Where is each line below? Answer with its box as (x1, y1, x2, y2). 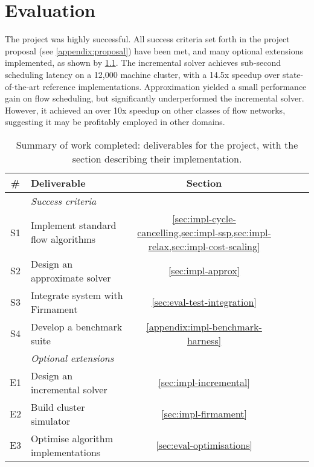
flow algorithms (30, 232, 96, 246)
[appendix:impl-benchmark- (146, 319, 262, 333)
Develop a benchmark (30, 319, 123, 333)
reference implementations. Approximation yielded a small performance (42, 80, 307, 92)
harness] (187, 333, 222, 347)
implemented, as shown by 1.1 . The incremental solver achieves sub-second (5, 56, 281, 69)
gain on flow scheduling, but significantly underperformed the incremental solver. (5, 92, 304, 105)
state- (282, 68, 304, 80)
